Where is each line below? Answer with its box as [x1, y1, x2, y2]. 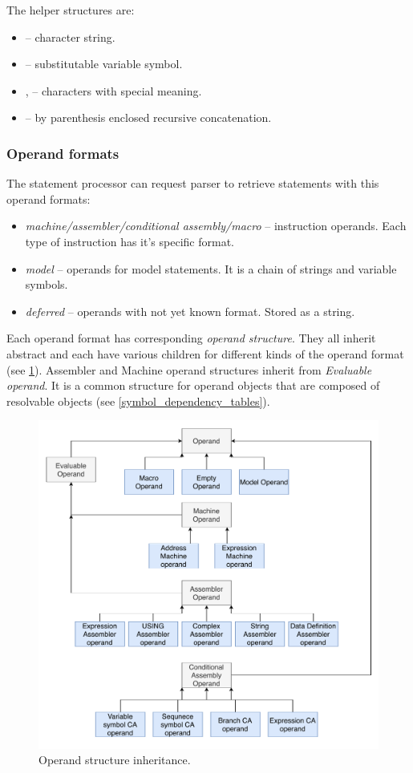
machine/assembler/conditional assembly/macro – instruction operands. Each [25, 217, 407, 234]
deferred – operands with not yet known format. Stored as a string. [25, 302, 355, 319]
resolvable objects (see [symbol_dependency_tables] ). [6, 392, 270, 409]
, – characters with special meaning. [25, 82, 202, 99]
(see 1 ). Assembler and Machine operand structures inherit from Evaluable [6, 361, 372, 378]
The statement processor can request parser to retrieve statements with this [6, 175, 379, 192]
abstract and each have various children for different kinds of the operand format [6, 345, 404, 362]
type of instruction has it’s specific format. [25, 233, 234, 249]
